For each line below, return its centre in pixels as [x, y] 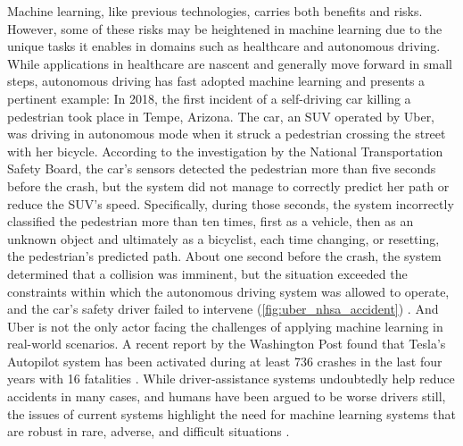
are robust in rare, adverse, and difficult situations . [149, 431]
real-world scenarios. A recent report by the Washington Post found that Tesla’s [227, 344]
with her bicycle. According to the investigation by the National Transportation [225, 151]
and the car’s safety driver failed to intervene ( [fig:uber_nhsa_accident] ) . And [223, 309]
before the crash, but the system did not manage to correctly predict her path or [228, 185]
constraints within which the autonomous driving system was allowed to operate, [228, 291]
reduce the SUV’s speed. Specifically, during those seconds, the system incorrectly [231, 203]
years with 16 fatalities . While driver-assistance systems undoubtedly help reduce [231, 379]
